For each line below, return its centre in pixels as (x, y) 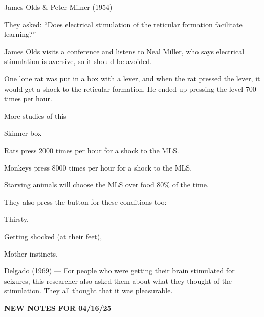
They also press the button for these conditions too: (85, 202)
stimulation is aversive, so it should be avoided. (78, 61)
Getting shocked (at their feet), (53, 236)
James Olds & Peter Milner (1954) (58, 7)
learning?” (20, 34)
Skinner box (23, 133)
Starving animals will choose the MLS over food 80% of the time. (106, 185)
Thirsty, (16, 219)
